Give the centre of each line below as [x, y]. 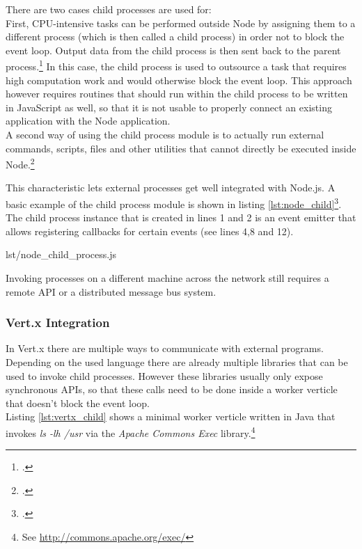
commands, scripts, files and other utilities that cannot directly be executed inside [181, 148]
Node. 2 [20, 163]
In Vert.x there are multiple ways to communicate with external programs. [165, 348]
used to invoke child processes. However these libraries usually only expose [164, 375]
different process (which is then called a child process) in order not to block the [175, 37]
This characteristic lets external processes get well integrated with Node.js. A [171, 188]
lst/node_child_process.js [61, 254]
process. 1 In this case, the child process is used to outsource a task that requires [176, 65]
